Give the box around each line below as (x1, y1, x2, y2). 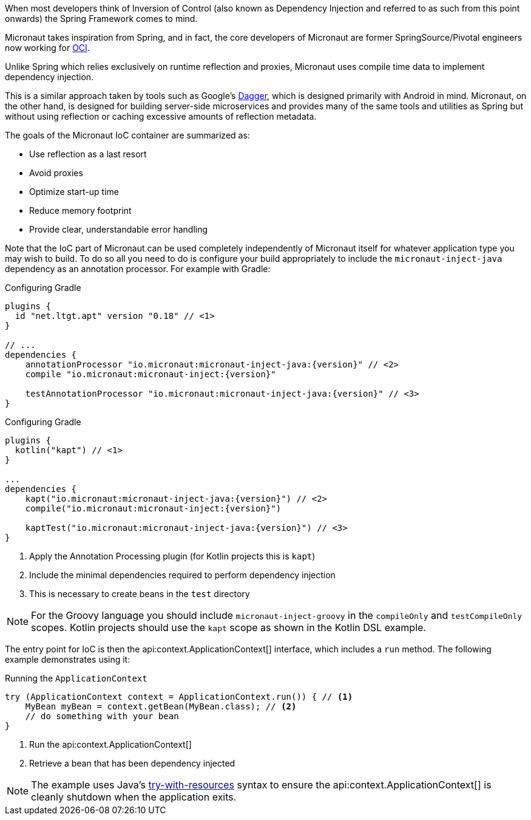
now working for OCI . (5, 43, 90, 53)
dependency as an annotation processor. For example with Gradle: (5, 264, 271, 274)
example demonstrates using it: (5, 654, 130, 665)
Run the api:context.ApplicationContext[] (29, 739, 192, 750)
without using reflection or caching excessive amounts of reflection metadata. (5, 111, 317, 121)
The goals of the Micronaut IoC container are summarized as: (5, 130, 250, 140)
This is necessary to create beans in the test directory (29, 589, 250, 599)
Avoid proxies (29, 168, 83, 178)
